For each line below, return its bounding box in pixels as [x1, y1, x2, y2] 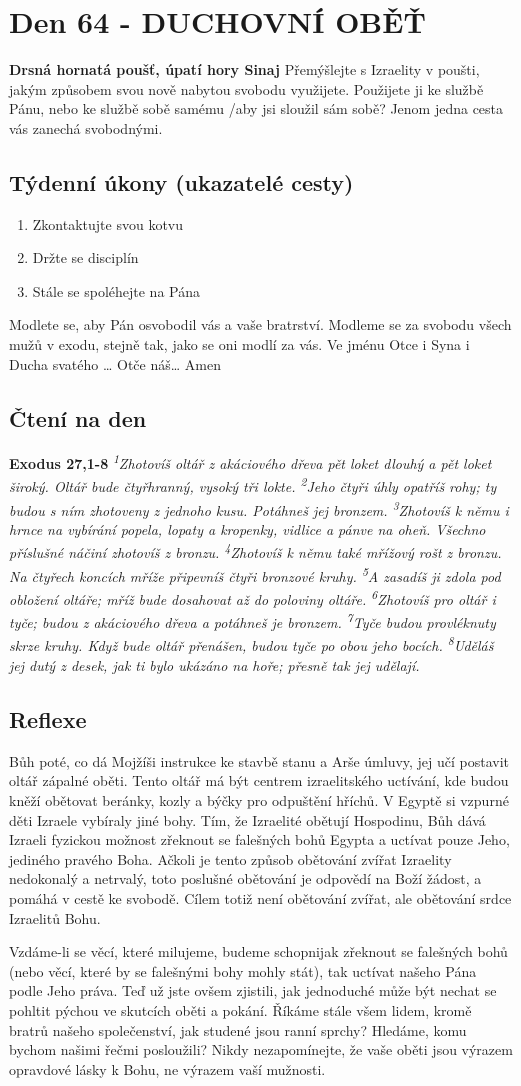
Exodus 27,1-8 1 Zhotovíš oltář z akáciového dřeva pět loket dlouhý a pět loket [9, 450, 492, 474]
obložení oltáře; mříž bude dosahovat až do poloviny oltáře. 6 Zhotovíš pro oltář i [9, 586, 496, 609]
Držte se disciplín [32, 247, 139, 268]
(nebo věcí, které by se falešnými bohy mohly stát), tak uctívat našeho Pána [9, 960, 477, 981]
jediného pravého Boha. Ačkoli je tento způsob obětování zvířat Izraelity [9, 848, 452, 869]
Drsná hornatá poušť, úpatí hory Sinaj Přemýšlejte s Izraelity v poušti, [9, 59, 480, 80]
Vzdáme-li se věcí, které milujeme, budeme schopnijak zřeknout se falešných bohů [9, 941, 508, 962]
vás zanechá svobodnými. [9, 117, 163, 138]
